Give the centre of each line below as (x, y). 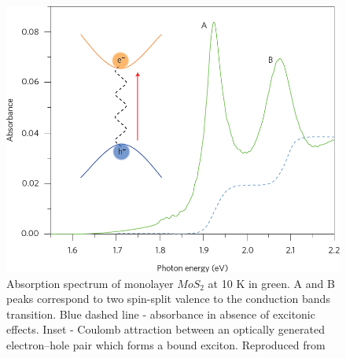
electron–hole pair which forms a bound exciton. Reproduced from (166, 344)
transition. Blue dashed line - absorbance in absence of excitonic (161, 314)
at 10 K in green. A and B (271, 283)
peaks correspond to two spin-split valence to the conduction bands (168, 299)
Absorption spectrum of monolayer (90, 283)
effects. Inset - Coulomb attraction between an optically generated (166, 329)
